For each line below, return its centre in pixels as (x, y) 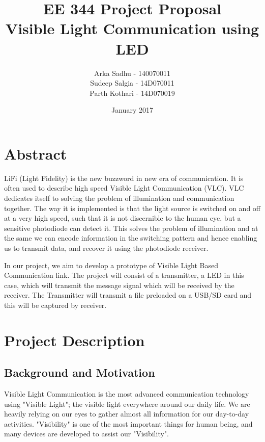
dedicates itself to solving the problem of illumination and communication (119, 198)
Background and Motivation (80, 372)
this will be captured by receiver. (55, 305)
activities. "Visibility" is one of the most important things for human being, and (128, 423)
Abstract (36, 153)
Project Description (75, 340)
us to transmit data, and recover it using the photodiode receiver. (106, 248)
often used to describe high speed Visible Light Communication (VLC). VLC (124, 188)
